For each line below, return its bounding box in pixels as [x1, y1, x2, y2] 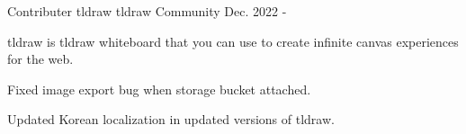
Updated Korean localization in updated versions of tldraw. [7, 110, 335, 129]
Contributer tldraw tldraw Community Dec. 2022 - [7, 2, 287, 20]
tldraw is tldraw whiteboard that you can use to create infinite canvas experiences [7, 31, 459, 50]
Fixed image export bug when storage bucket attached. [7, 79, 311, 98]
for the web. [7, 49, 74, 68]
